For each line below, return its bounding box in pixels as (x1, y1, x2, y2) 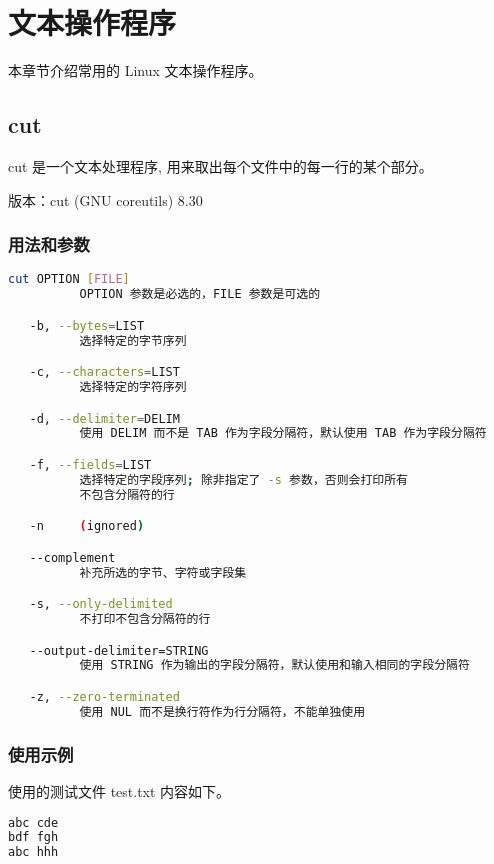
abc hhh (8, 845, 59, 860)
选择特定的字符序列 (79, 380, 187, 395)
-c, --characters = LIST (29, 365, 180, 380)
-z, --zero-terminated (29, 689, 180, 704)
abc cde (8, 815, 59, 830)
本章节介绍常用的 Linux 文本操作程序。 (8, 60, 263, 81)
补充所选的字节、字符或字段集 (79, 565, 247, 580)
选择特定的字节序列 (79, 333, 187, 348)
